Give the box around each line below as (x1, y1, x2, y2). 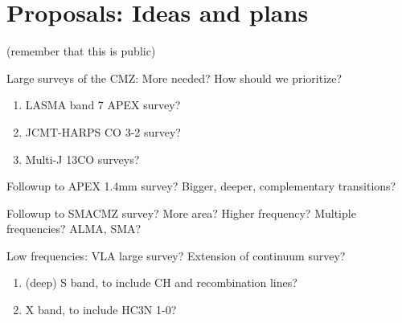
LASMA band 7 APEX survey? (25, 96, 181, 113)
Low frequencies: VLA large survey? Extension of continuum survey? (6, 247, 346, 264)
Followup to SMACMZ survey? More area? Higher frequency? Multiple (6, 204, 356, 221)
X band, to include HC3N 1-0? (25, 301, 177, 318)
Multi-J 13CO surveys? (25, 150, 140, 167)
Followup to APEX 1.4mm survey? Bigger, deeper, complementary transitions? (6, 178, 396, 194)
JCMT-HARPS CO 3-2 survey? (25, 123, 181, 140)
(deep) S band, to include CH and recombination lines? (25, 274, 297, 291)
